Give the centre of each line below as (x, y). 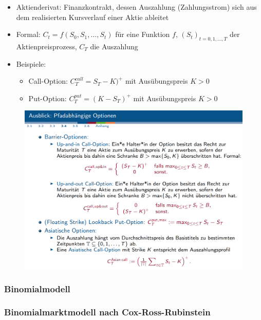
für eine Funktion (143, 34)
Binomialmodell (37, 288)
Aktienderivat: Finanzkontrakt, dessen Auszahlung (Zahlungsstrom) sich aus (136, 7)
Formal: (28, 34)
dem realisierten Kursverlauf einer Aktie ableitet (92, 17)
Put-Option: (48, 98)
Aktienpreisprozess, (46, 46)
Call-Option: (48, 81)
